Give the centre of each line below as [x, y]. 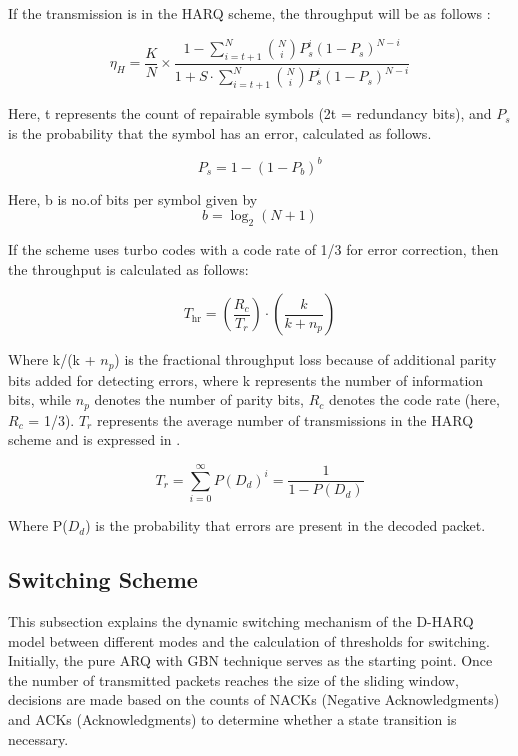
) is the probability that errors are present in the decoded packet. [285, 525]
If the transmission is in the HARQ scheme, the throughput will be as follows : [249, 13]
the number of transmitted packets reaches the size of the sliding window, [233, 679]
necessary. [38, 738]
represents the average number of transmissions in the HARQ [285, 419]
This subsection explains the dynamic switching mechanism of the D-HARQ [241, 620]
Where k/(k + [52, 359]
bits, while [40, 399]
